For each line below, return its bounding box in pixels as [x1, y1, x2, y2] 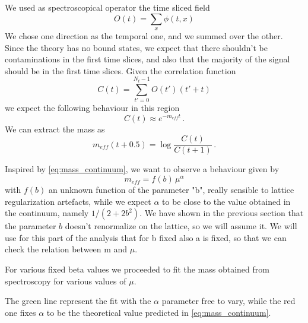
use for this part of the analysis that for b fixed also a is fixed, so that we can [5, 231, 287, 243]
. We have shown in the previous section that [139, 207, 304, 219]
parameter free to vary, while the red [161, 294, 296, 307]
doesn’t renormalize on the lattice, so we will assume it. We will [65, 220, 297, 232]
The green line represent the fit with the [5, 294, 151, 307]
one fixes [5, 306, 36, 318]
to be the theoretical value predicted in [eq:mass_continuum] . [46, 306, 271, 318]
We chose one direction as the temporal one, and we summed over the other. [5, 29, 283, 42]
